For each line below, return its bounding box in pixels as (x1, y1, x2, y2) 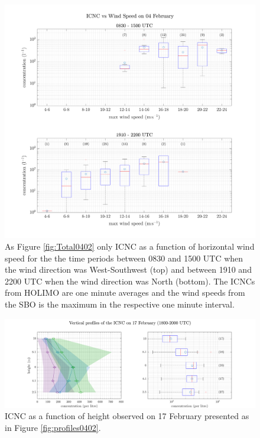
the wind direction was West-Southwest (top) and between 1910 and (5, 263, 252, 276)
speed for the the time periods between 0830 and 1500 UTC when (5, 251, 243, 264)
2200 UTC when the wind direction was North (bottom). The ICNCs (5, 274, 255, 287)
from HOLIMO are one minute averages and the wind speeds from (5, 286, 245, 299)
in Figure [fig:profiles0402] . (5, 421, 101, 433)
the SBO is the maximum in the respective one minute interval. (5, 298, 235, 310)
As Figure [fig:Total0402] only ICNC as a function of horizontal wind (5, 240, 255, 253)
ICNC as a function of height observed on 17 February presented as (5, 410, 249, 422)
